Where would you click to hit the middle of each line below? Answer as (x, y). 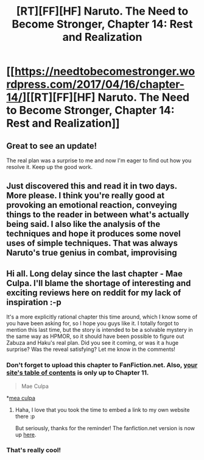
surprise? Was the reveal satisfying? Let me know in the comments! (91, 350)
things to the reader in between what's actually (98, 215)
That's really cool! (34, 450)
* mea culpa (21, 398)
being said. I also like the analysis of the (83, 224)
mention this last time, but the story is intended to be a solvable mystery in (100, 330)
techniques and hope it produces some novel (93, 234)
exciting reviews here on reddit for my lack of (94, 293)
